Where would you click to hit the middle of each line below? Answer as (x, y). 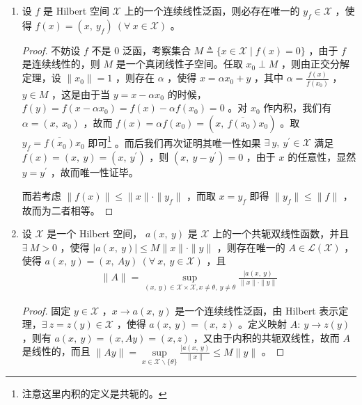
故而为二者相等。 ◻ (68, 210)
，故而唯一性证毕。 (94, 172)
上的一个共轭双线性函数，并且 (281, 233)
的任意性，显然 (322, 157)
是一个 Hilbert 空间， (95, 233)
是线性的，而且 (56, 351)
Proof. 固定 (46, 310)
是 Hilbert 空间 (76, 10)
